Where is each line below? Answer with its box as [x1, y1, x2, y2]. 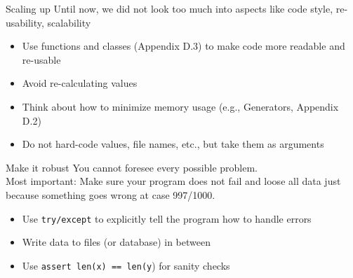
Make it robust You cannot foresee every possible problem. [6, 160, 258, 174]
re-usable [22, 52, 61, 67]
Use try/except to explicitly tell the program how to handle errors [22, 211, 312, 225]
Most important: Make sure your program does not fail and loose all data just [6, 174, 341, 188]
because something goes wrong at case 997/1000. [6, 187, 215, 202]
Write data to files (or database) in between [22, 235, 211, 249]
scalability [47, 15, 91, 29]
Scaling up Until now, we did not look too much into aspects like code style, [6, 1, 333, 15]
